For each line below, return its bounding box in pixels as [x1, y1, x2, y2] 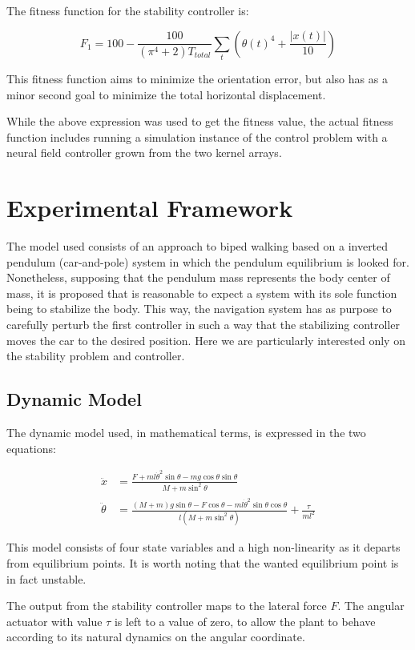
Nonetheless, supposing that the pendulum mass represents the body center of [6, 269, 390, 286]
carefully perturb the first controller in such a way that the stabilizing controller [6, 315, 400, 332]
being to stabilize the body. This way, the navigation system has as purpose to [6, 300, 392, 317]
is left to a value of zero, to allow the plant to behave [114, 612, 376, 629]
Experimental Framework [6, 191, 293, 224]
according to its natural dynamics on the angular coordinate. [6, 628, 305, 645]
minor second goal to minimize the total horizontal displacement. [6, 86, 326, 102]
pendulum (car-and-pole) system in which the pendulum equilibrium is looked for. [6, 253, 409, 270]
